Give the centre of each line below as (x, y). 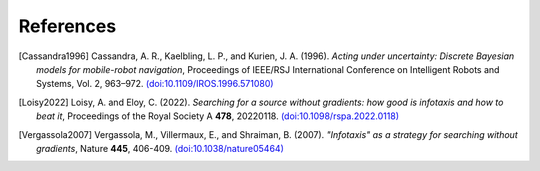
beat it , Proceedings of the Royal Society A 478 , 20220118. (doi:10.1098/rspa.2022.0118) (218, 116)
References (67, 26)
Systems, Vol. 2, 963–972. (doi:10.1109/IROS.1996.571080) (155, 84)
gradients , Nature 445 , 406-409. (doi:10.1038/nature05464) (160, 148)
